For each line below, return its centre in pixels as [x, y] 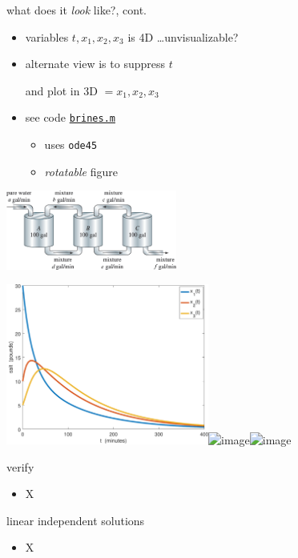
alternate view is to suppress [95, 64]
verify [20, 466]
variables [47, 36]
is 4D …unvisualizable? [183, 36]
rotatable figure [81, 171]
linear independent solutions [76, 520]
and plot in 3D [61, 90]
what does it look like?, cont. [77, 10]
